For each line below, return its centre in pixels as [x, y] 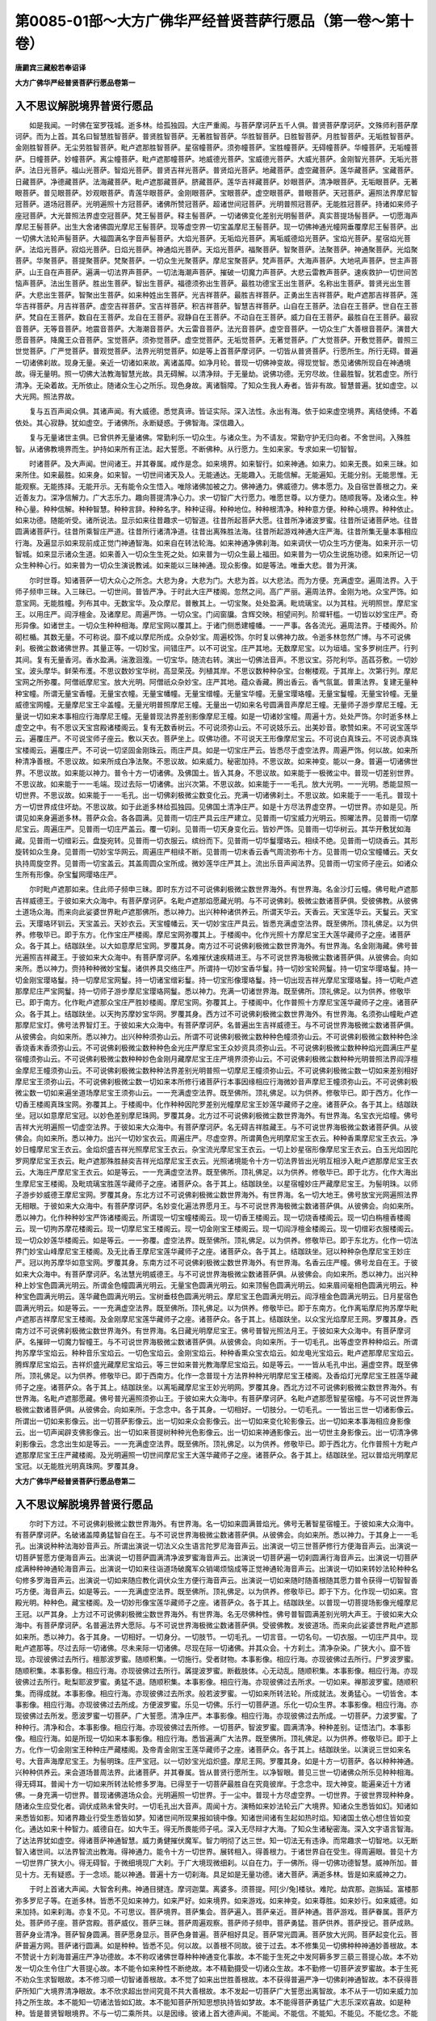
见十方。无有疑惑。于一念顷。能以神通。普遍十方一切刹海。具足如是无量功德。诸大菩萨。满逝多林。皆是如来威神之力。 [213, 1874]
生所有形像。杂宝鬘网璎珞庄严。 [68, 875]
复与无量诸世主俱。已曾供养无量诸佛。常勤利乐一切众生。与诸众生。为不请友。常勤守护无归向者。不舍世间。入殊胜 [220, 437]
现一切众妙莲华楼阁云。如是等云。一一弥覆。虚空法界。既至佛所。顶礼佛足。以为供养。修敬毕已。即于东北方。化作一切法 [216, 1240]
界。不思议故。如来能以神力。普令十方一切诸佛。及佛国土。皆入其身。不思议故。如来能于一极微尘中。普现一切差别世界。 [216, 773]
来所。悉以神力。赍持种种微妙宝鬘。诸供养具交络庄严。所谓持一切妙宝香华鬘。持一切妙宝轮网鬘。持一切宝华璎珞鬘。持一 [216, 968]
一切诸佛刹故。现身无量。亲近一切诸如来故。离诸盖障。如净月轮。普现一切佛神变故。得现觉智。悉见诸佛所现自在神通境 [213, 362]
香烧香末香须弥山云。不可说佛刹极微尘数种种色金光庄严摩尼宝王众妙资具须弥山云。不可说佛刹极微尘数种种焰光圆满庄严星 [216, 1048]
